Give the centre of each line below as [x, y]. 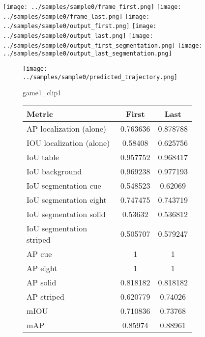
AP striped [45, 296]
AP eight [42, 268]
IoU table [43, 157]
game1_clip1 [42, 93]
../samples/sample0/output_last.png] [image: [78, 36]
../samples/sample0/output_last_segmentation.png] [88, 54]
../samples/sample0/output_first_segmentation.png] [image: [103, 45]
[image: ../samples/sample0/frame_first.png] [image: [92, 7]
